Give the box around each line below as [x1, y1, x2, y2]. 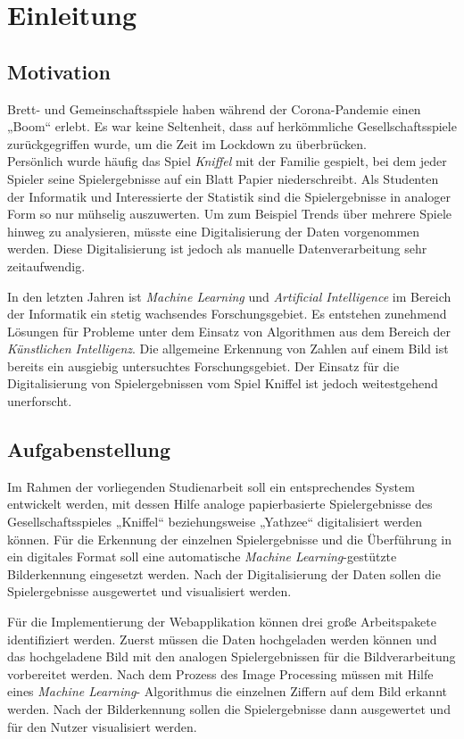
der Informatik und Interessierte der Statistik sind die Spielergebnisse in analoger [7, 187, 451, 205]
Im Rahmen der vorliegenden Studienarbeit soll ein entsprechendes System [7, 477, 415, 495]
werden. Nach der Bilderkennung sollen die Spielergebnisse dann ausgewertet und [7, 700, 451, 718]
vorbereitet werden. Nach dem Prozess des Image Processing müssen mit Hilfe [7, 664, 434, 683]
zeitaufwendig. [7, 256, 86, 275]
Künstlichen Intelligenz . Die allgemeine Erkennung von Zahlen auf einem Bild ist [7, 339, 449, 358]
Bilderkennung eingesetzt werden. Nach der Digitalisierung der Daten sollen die [7, 564, 441, 583]
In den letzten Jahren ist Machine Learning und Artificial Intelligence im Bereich [7, 286, 452, 305]
